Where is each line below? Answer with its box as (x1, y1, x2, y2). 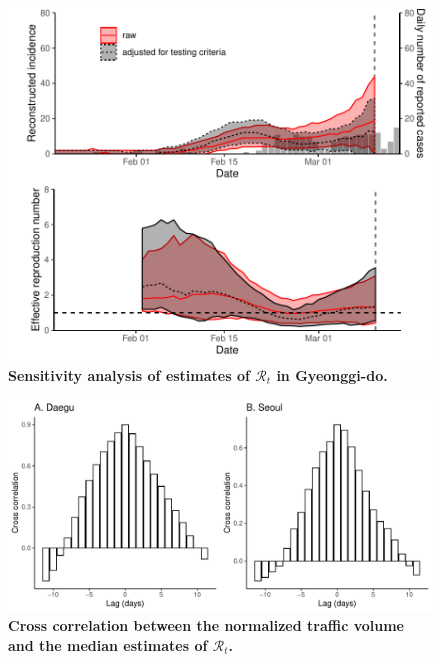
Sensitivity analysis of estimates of (8, 364, 250, 385)
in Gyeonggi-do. (276, 364, 388, 385)
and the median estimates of (8, 634, 208, 655)
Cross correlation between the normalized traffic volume (8, 615, 404, 636)
